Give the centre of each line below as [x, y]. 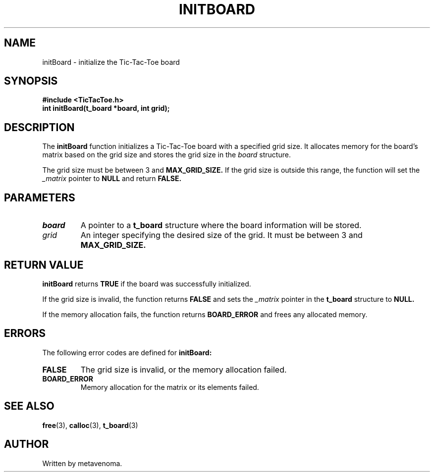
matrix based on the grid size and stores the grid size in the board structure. [166, 155]
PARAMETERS [40, 197]
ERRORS [25, 333]
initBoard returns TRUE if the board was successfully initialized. [147, 284]
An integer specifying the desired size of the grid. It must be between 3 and [221, 235]
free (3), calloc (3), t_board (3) [90, 425]
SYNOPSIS [31, 81]
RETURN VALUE [44, 265]
